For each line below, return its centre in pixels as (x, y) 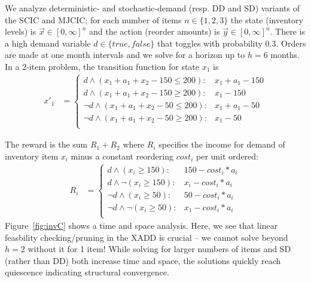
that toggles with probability (210, 43)
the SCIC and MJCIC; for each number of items (93, 19)
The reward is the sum (46, 144)
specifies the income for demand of (222, 144)
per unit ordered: (227, 156)
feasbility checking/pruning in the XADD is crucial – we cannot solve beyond (147, 237)
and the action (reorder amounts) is (155, 31)
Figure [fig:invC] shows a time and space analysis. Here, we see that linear (141, 226)
